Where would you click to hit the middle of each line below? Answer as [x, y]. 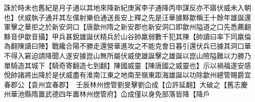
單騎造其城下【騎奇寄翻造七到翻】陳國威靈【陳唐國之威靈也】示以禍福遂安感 [127, 65]
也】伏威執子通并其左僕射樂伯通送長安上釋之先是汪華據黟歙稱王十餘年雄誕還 [127, 17]
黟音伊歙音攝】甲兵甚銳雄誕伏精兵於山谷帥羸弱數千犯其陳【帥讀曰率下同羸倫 [127, 36]
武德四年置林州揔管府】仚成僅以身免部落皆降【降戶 [127, 94]
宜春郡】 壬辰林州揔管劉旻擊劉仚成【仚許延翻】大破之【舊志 [143, 84]
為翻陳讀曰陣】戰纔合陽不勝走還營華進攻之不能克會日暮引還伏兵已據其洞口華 [127, 46]
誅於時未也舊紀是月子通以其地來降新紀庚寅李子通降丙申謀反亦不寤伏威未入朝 [127, 7]
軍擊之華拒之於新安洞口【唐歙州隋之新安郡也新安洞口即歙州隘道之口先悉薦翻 [127, 27]
